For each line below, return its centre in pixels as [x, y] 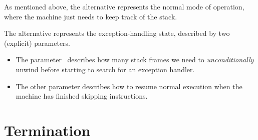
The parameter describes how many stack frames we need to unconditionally [135, 60]
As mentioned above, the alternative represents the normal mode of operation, [124, 6]
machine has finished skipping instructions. [82, 96]
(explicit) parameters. [37, 43]
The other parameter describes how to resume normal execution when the [129, 86]
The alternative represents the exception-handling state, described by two [117, 33]
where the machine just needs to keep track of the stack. [91, 16]
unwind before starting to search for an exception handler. [105, 69]
